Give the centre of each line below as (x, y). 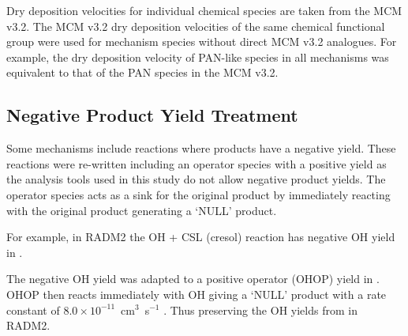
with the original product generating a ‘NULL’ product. (142, 210)
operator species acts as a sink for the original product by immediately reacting (198, 194)
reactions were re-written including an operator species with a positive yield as (197, 163)
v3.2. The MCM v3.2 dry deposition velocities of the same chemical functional (196, 26)
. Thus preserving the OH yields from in (260, 310)
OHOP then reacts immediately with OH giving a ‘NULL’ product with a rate (197, 294)
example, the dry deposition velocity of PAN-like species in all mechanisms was (198, 57)
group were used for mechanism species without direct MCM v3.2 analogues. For (202, 42)
